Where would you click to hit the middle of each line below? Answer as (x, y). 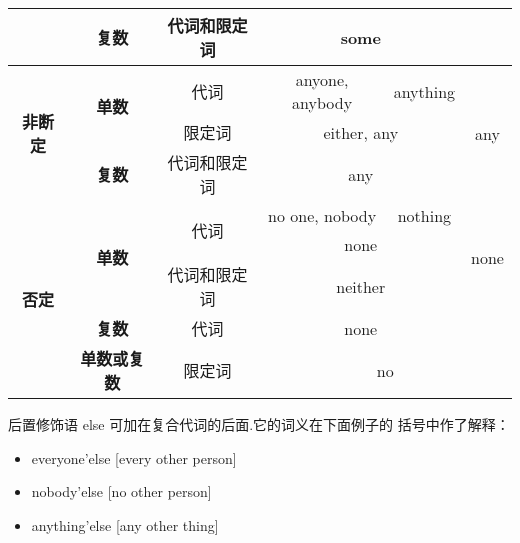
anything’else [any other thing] (125, 524)
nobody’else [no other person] (121, 491)
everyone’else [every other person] (134, 457)
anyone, (322, 79)
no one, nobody (322, 215)
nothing (424, 215)
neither (361, 286)
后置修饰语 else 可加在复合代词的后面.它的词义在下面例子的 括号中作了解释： (259, 424)
